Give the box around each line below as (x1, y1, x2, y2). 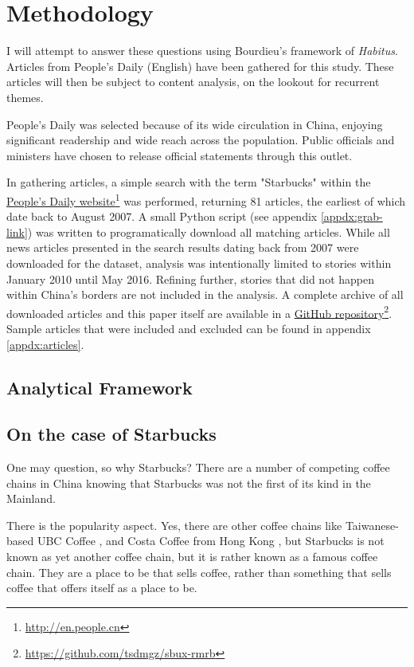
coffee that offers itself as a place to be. (6, 579, 197, 596)
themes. (6, 88, 44, 105)
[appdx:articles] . (6, 335, 84, 352)
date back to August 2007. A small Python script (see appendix (6, 208, 318, 225)
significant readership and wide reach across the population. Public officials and (6, 131, 395, 148)
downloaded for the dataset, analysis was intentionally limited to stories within (6, 254, 392, 271)
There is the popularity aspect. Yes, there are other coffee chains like (6, 516, 342, 533)
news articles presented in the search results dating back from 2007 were (6, 239, 359, 256)
